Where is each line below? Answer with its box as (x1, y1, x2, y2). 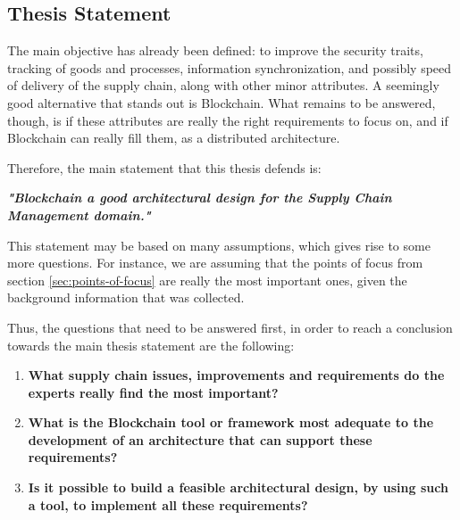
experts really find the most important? (28, 383, 279, 401)
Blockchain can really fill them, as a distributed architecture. (7, 128, 340, 147)
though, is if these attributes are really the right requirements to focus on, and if (7, 111, 448, 129)
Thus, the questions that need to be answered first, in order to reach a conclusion (7, 318, 453, 336)
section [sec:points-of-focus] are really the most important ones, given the (7, 270, 407, 289)
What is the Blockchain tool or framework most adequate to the (28, 413, 434, 432)
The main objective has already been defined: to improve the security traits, (7, 41, 423, 60)
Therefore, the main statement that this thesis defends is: (7, 158, 322, 177)
